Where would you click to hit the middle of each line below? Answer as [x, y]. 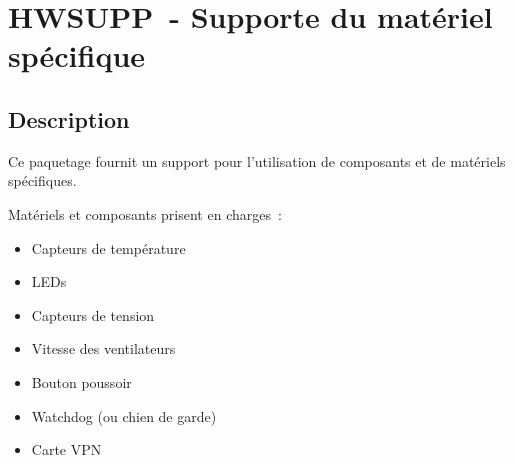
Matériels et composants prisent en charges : [145, 213]
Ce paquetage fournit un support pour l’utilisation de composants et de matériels [257, 160]
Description [69, 118]
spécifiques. [42, 180]
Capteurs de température [108, 247]
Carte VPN [66, 449]
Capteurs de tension [93, 314]
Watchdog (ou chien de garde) [124, 415]
